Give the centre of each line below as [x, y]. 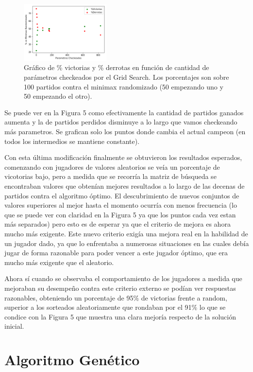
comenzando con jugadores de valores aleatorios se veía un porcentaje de [112, 167]
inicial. [14, 326]
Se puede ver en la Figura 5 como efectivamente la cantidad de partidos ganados [124, 112]
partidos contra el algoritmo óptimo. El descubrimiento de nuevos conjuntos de [122, 195]
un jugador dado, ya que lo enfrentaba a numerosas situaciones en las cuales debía [127, 243]
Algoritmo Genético [72, 360]
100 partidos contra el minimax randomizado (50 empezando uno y [124, 86]
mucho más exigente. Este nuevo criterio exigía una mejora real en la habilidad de [126, 233]
